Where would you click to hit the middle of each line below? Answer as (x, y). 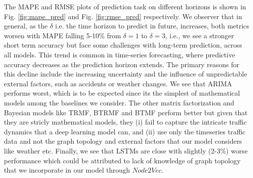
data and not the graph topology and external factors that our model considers (123, 141)
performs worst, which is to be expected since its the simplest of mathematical (122, 93)
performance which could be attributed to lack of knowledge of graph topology (122, 160)
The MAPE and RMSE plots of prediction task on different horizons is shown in (125, 6)
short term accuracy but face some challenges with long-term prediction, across (123, 45)
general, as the (26, 26)
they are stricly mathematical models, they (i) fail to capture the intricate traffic (126, 122)
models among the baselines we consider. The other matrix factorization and (119, 102)
